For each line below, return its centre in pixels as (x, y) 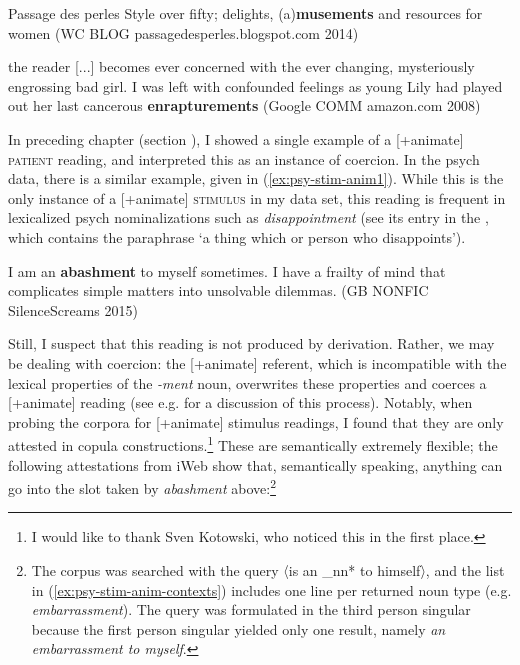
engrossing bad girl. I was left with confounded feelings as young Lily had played (255, 85)
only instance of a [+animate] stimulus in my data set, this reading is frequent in (257, 197)
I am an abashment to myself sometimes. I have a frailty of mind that (227, 270)
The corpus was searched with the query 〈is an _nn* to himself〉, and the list (268, 569)
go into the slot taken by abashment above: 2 (142, 486)
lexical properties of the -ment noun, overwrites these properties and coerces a (247, 382)
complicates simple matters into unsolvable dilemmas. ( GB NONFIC (218, 290)
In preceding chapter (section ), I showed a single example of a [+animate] (236, 138)
